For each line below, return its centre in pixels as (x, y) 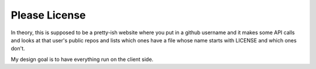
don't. (18, 49)
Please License (48, 15)
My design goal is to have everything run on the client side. (82, 59)
